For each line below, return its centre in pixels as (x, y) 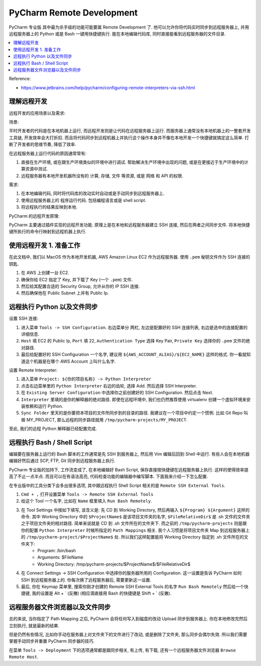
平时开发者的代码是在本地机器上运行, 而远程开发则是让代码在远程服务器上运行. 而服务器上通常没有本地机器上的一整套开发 (130, 131)
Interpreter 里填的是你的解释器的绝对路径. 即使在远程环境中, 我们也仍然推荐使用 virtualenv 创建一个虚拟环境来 (134, 399)
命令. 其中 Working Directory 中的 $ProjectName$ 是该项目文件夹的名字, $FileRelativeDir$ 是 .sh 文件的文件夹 (136, 517)
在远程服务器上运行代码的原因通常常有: (48, 153)
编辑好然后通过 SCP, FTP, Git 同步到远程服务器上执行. (62, 461)
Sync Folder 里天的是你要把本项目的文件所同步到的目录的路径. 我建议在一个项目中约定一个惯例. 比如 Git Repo (132, 413)
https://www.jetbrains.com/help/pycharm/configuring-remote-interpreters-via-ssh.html (108, 88)
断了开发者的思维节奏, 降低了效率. (43, 144)
